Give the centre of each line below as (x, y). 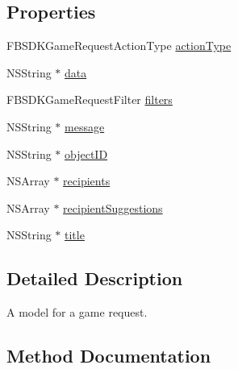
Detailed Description (95, 278)
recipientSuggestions (113, 207)
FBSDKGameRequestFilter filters (90, 100)
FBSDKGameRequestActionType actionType (119, 46)
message (85, 126)
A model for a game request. (77, 312)
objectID (86, 153)
